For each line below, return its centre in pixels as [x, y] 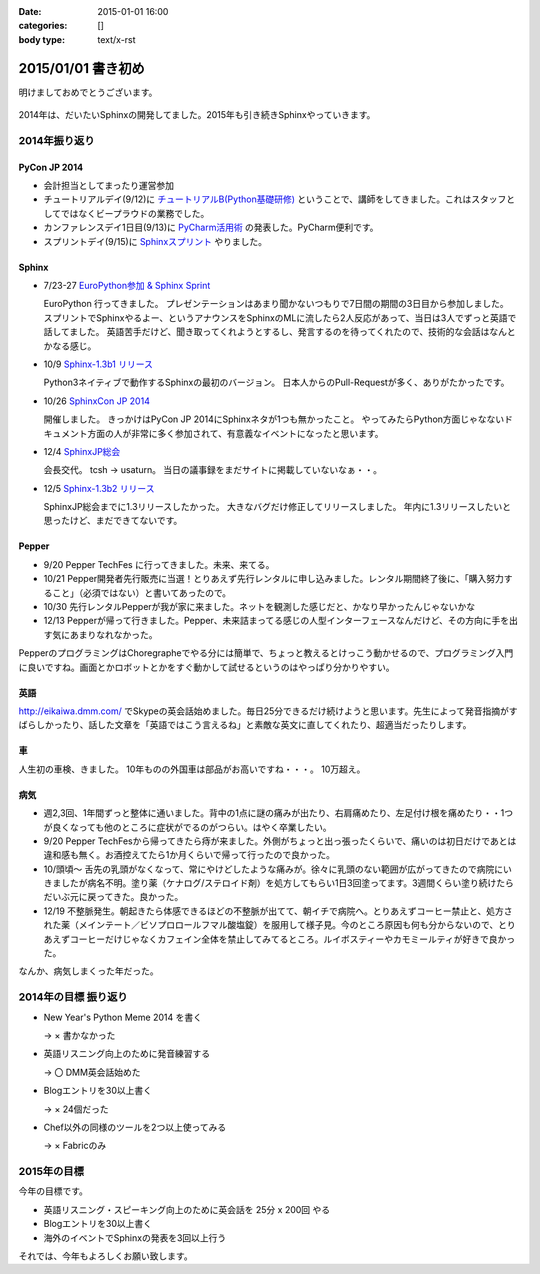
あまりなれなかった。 [113, 634]
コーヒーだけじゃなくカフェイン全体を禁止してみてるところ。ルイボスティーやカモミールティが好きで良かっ [292, 939]
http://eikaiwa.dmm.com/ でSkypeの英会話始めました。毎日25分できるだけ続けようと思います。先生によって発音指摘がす [268, 711]
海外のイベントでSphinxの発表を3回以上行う [135, 1237]
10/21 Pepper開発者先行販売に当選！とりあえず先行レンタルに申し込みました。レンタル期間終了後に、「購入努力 [273, 579]
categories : [43, 26]
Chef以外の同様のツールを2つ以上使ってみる [135, 1127]
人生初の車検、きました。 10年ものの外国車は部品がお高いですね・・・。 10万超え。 [192, 769]
